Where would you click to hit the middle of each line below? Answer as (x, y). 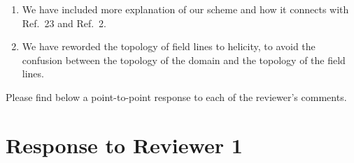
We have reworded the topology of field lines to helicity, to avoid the (169, 46)
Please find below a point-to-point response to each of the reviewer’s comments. (176, 96)
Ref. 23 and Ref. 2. (64, 23)
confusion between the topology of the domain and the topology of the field (184, 60)
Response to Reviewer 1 (124, 145)
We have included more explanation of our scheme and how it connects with (185, 9)
